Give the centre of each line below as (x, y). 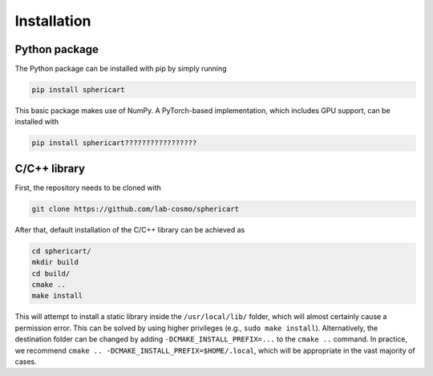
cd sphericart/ (61, 251)
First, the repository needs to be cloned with (88, 188)
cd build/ (51, 273)
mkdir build (55, 262)
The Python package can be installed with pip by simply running (121, 69)
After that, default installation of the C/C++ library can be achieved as (130, 229)
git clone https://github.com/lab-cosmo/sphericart (136, 209)
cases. (26, 362)
